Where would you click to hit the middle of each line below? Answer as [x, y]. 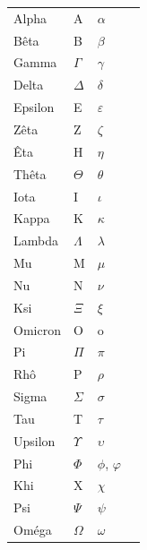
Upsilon [35, 440]
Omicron [37, 329]
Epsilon [34, 107]
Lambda [36, 241]
